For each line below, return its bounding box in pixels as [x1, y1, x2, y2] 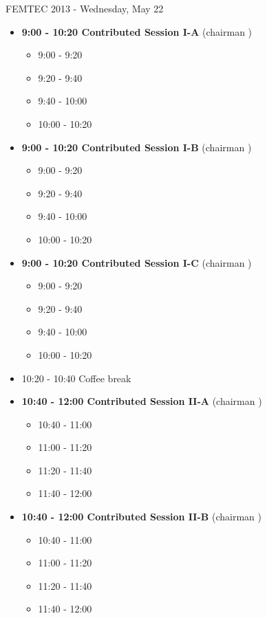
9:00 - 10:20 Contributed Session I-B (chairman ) [21, 140, 252, 154]
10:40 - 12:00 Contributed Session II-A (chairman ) [21, 394, 262, 408]
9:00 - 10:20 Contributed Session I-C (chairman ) [21, 255, 252, 269]
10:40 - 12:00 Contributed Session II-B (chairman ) [21, 509, 261, 524]
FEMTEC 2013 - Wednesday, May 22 [6, 1, 164, 15]
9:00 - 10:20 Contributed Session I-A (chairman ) [21, 24, 253, 38]
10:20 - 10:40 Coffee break [21, 371, 131, 385]
